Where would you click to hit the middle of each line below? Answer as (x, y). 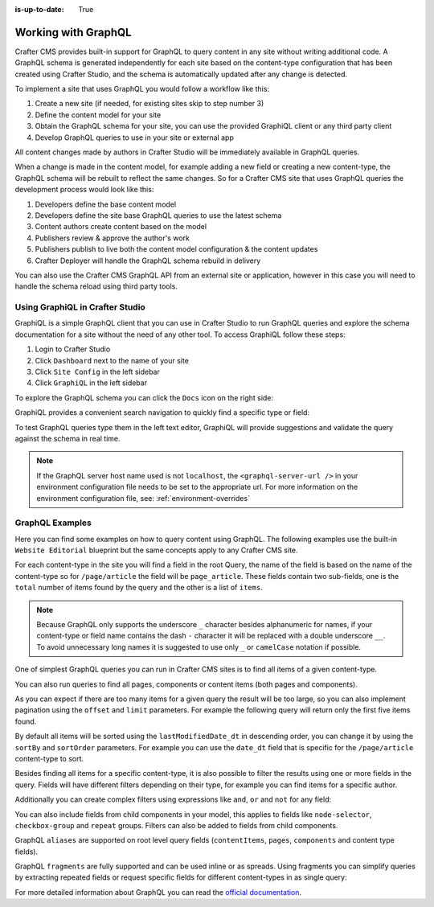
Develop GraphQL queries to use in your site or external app (135, 137)
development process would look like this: (84, 190)
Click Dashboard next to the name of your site (112, 360)
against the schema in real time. (68, 438)
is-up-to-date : (39, 9)
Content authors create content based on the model (121, 227)
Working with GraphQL (73, 32)
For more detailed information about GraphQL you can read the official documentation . (158, 892)
